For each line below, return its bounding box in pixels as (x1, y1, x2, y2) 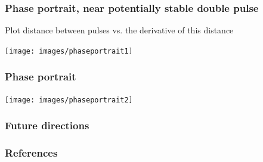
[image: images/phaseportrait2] (5, 95, 133, 104)
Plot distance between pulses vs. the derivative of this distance (5, 24, 234, 36)
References (5, 145, 58, 160)
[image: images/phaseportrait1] (5, 46, 133, 55)
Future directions (5, 118, 89, 133)
